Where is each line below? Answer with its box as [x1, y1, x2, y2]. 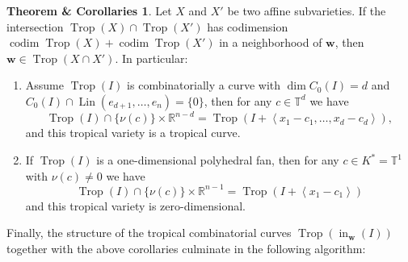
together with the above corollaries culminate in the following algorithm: [6, 239, 366, 256]
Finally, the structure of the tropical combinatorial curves [6, 224, 292, 241]
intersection [6, 18, 64, 35]
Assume [25, 77, 64, 94]
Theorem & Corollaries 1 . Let [6, 2, 172, 19]
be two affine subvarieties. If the [227, 2, 386, 19]
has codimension [207, 18, 288, 35]
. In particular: [115, 49, 188, 66]
